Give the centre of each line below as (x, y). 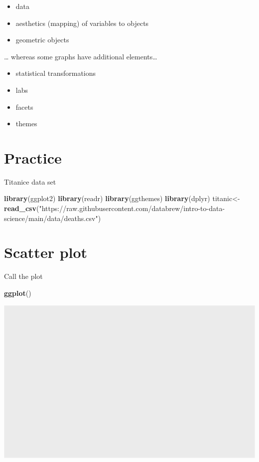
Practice (33, 157)
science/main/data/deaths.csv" (51, 218)
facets (24, 107)
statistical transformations (56, 73)
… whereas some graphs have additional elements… (81, 56)
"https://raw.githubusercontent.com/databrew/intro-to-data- (132, 208)
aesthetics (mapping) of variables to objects (82, 23)
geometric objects (42, 40)
